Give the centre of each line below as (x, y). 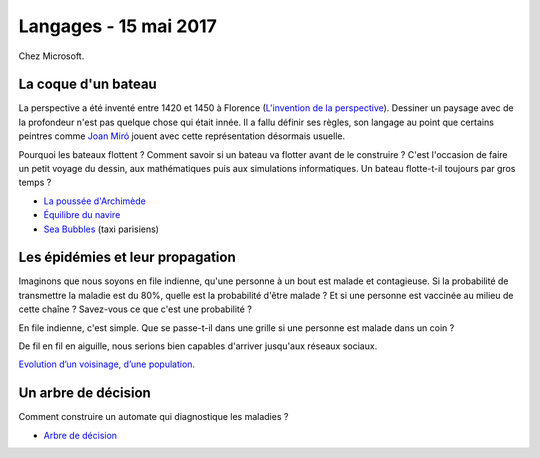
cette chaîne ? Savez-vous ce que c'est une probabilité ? (135, 309)
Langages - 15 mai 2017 (117, 26)
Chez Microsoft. (51, 56)
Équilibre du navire (82, 215)
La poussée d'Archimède (95, 201)
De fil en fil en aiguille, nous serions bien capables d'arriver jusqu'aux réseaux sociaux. (198, 346)
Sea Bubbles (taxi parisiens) (101, 229)
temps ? (35, 182)
